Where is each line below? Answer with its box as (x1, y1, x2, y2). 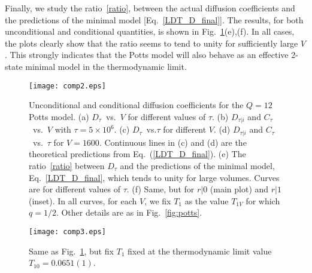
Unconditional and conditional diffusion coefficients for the (29, 99, 244, 111)
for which (246, 194, 280, 207)
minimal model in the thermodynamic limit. (25, 60, 187, 72)
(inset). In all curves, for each (29, 194, 137, 207)
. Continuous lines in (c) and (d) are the (99, 136, 247, 148)
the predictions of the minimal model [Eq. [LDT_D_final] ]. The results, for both (5, 13, 304, 26)
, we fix (144, 194, 171, 207)
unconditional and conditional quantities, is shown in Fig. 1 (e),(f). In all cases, (5, 25, 295, 38)
